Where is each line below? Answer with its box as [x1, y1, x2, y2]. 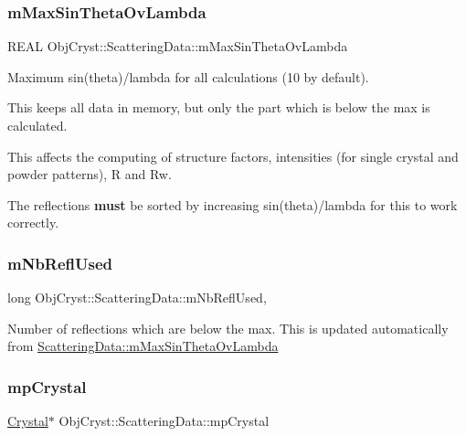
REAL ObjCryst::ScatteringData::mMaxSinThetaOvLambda [7, 37, 348, 56]
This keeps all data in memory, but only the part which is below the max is [7, 98, 430, 117]
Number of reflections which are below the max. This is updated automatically [7, 318, 449, 337]
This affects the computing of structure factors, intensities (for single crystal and [7, 146, 459, 165]
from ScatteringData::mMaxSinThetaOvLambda [7, 336, 279, 356]
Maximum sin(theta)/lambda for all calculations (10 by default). [7, 67, 369, 86]
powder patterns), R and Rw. [7, 165, 172, 184]
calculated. [7, 116, 68, 134]
